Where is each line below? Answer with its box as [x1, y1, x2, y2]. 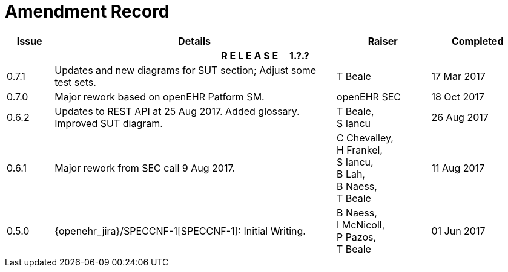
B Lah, [336, 167, 365, 180]
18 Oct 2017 [431, 90, 484, 103]
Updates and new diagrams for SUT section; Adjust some [54, 63, 317, 76]
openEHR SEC [336, 90, 401, 103]
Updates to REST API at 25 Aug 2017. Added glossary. [54, 105, 300, 117]
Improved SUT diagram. [54, 117, 163, 129]
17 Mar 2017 [431, 70, 486, 82]
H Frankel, [336, 143, 383, 156]
